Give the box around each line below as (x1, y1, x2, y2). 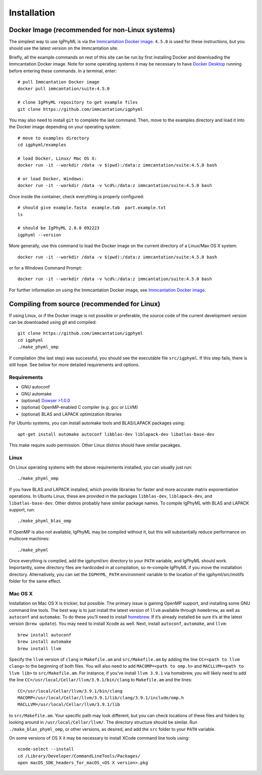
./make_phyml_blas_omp (17, 518, 72, 524)
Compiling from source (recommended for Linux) (9, 300, 161, 308)
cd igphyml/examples (17, 142, 66, 148)
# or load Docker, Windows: (17, 176, 84, 182)
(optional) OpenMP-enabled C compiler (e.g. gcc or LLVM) (21, 404, 138, 410)
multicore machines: (9, 536, 50, 541)
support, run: (9, 507, 35, 512)
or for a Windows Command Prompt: (9, 265, 82, 270)
